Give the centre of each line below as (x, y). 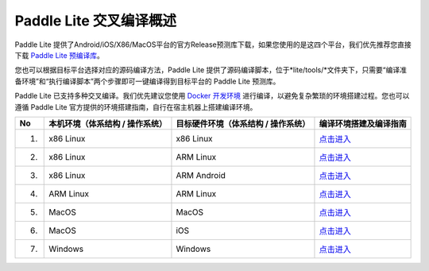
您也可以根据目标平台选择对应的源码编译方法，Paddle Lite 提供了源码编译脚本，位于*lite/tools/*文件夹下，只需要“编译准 (211, 70)
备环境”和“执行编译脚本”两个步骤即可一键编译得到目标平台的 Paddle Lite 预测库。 (147, 81)
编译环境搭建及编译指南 (363, 123)
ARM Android (201, 175)
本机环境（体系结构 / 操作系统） (108, 123)
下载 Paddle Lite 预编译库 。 (60, 55)
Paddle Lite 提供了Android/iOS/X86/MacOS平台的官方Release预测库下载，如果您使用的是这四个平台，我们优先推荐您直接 (213, 45)
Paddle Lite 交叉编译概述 (95, 21)
